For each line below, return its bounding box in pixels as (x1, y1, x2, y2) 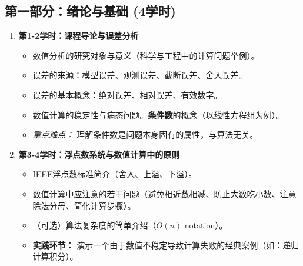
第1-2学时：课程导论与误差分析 (18, 29, 139, 42)
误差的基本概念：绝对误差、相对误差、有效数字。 (32, 88, 222, 101)
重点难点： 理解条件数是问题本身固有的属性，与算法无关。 (32, 128, 258, 141)
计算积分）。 (32, 250, 78, 262)
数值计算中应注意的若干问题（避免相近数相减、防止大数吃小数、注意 (32, 187, 297, 199)
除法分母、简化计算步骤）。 (32, 199, 136, 211)
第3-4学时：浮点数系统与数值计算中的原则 (18, 148, 180, 160)
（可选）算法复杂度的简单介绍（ (32, 219, 157, 231)
